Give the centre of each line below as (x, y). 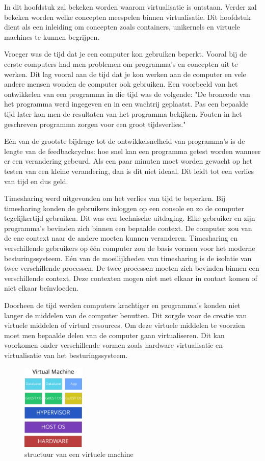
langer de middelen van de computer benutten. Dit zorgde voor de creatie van (126, 315)
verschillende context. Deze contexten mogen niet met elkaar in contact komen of (131, 278)
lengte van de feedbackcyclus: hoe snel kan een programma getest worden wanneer (132, 151)
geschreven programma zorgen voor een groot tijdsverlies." (95, 124)
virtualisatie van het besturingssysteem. (66, 355)
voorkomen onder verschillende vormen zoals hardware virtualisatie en (114, 345)
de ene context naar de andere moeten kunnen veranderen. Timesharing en (121, 238)
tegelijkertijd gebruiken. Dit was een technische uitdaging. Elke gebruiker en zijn (130, 218)
